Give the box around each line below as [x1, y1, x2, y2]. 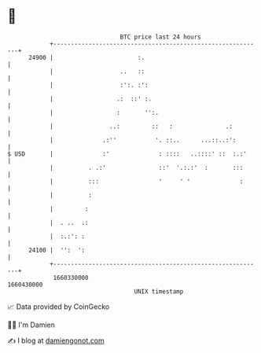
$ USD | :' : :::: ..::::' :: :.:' [7, 149, 247, 158]
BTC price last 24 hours [119, 33, 201, 41]
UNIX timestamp [134, 287, 184, 296]
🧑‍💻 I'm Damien [7, 320, 56, 329]
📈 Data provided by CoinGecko [7, 302, 110, 311]
